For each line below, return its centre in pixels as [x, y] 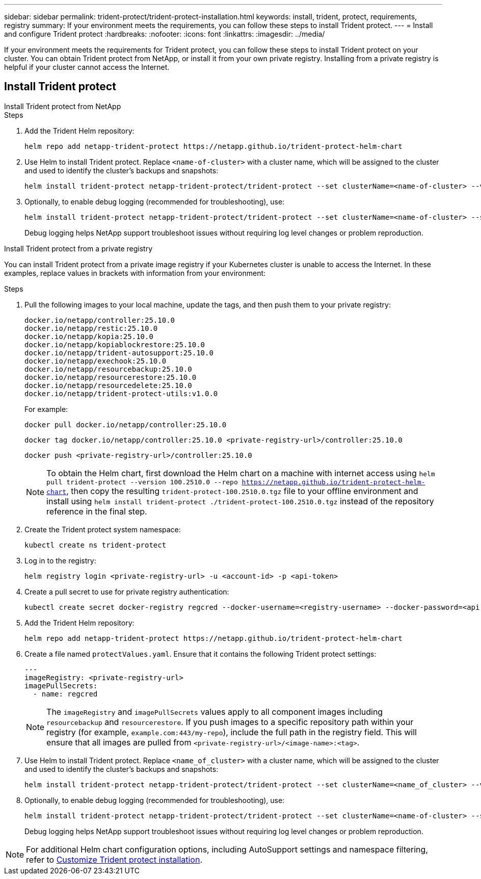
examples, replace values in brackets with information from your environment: [135, 273]
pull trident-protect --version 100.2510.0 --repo [142, 482]
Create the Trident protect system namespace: [103, 529]
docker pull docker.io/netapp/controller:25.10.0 [126, 424]
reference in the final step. [97, 511]
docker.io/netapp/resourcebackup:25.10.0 [108, 369]
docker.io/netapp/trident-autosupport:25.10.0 [119, 353]
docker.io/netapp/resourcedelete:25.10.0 [108, 385]
